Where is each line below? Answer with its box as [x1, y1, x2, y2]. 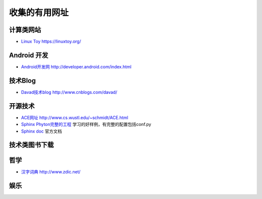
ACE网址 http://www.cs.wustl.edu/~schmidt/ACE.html [21, 114, 129, 121]
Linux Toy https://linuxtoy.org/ [21, 39, 81, 45]
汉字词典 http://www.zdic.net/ [21, 169, 81, 175]
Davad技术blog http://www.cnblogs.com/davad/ [21, 89, 117, 95]
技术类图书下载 [9, 141, 54, 149]
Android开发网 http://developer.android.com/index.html [21, 63, 132, 70]
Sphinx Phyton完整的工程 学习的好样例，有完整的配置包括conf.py [21, 122, 151, 127]
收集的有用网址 [9, 7, 69, 18]
